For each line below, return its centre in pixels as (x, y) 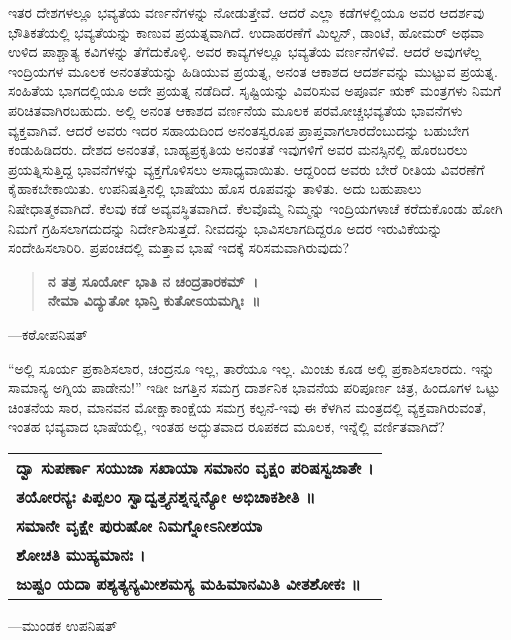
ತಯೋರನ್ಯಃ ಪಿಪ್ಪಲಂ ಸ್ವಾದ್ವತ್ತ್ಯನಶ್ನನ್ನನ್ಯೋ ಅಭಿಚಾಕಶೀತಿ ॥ (166, 496)
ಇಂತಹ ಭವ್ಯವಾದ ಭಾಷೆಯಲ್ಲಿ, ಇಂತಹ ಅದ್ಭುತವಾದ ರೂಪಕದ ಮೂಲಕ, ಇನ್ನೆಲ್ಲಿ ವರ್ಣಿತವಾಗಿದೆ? (226, 426)
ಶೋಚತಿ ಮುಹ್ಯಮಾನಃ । (81, 554)
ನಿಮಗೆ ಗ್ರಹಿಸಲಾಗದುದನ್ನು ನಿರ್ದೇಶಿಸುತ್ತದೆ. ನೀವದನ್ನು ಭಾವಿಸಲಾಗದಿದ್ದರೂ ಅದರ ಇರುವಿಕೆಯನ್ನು (225, 227)
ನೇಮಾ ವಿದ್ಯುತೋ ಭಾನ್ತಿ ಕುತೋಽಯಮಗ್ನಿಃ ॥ (154, 300)
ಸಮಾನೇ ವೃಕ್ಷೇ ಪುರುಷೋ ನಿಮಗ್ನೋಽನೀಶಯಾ (139, 525)
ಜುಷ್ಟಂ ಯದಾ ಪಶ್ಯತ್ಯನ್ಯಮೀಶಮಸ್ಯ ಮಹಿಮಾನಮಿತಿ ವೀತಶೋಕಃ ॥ (188, 583)
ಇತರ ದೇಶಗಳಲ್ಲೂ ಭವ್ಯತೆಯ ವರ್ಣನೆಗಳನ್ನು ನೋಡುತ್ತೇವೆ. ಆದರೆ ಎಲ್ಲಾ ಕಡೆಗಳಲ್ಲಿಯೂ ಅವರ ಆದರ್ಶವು (246, 12)
